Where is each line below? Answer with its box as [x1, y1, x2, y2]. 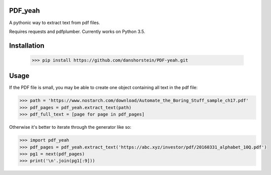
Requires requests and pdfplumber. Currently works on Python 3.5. [9, 29, 146, 34]
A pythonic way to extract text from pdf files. [9, 20, 100, 26]
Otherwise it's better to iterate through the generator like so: [9, 124, 132, 130]
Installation [9, 41, 44, 50]
